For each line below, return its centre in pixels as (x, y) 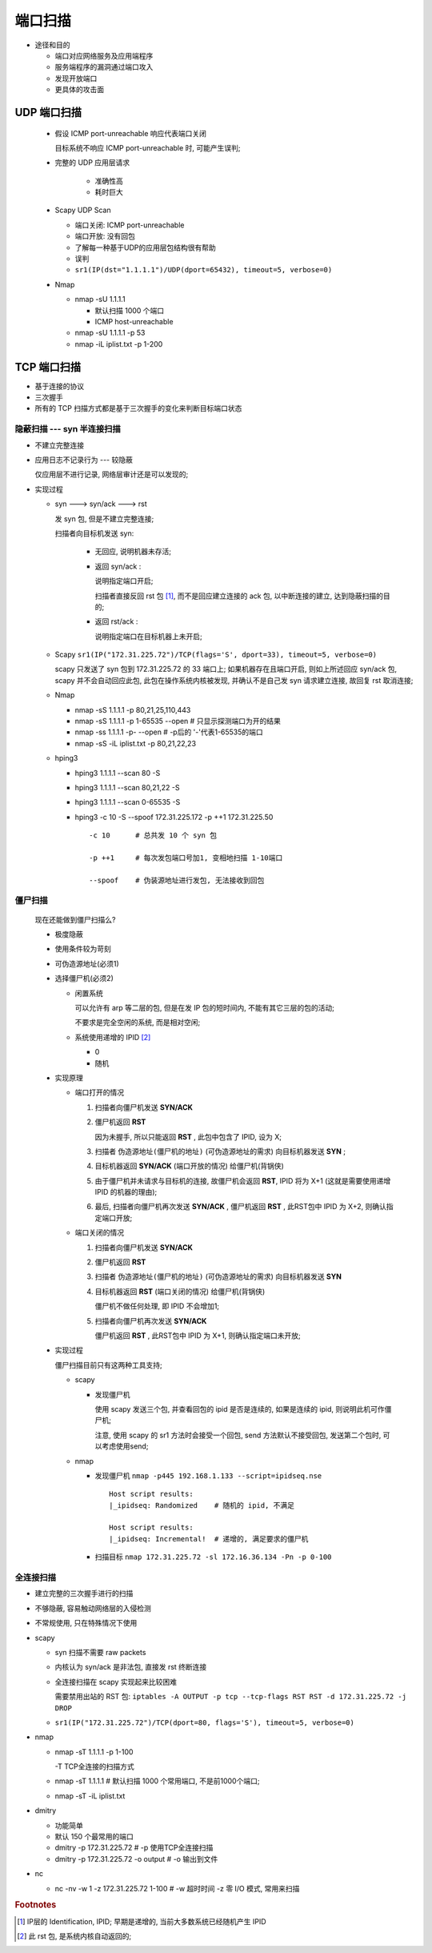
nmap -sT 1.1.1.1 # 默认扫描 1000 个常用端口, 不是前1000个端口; (157, 1781)
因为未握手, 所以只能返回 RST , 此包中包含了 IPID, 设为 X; (188, 1136)
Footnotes (36, 1905)
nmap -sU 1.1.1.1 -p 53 (110, 333)
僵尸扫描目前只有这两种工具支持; (109, 1364)
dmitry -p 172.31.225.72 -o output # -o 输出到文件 (136, 1859)
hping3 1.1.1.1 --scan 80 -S (118, 773)
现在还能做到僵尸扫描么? (75, 919)
